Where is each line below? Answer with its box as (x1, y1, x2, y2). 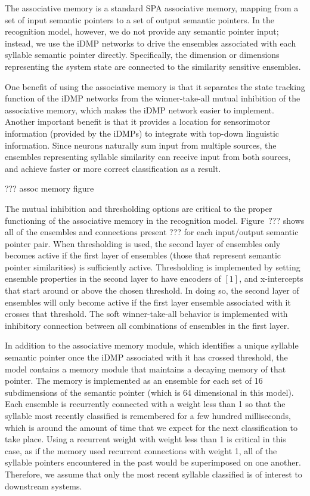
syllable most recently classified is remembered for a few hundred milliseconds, (5, 409, 291, 421)
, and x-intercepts (239, 272, 303, 285)
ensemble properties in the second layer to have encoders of (5, 272, 221, 285)
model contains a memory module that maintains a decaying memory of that (5, 362, 286, 375)
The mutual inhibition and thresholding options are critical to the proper (5, 202, 272, 214)
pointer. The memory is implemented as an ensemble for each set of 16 (5, 374, 263, 387)
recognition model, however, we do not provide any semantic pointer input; (5, 25, 279, 38)
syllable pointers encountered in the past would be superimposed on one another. (5, 456, 301, 469)
